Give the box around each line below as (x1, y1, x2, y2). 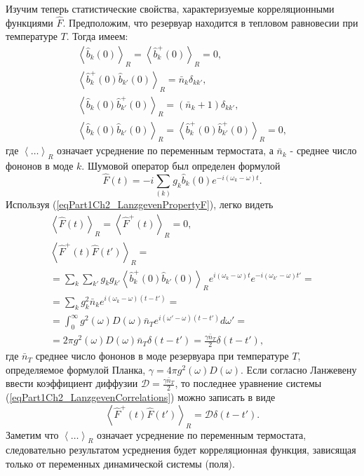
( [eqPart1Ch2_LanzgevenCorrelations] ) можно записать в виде (6, 390, 276, 404)
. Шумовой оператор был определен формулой (81, 158, 281, 173)
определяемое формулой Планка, (6, 362, 146, 376)
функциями (6, 15, 53, 29)
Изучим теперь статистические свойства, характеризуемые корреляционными (6, 1, 335, 15)
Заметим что (6, 427, 59, 442)
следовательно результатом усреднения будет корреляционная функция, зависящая (6, 442, 356, 457)
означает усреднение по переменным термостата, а (57, 143, 274, 158)
